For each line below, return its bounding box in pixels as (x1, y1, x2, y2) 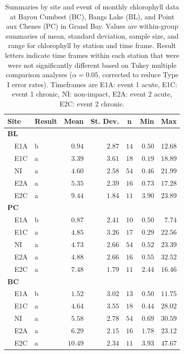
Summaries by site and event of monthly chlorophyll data (5, 1, 179, 11)
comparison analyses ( (5, 69, 72, 80)
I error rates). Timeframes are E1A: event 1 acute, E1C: (7, 79, 178, 89)
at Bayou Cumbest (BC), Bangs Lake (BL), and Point (9, 11, 175, 21)
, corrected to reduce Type (98, 69, 179, 80)
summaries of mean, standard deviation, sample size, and (5, 30, 179, 41)
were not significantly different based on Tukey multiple (7, 59, 177, 70)
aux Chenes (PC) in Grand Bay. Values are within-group (6, 21, 179, 31)
